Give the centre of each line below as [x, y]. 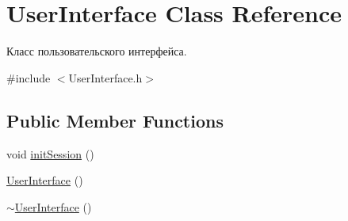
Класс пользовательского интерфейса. [97, 51]
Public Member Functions [115, 120]
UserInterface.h [105, 77]
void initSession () [50, 153]
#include [29, 77]
